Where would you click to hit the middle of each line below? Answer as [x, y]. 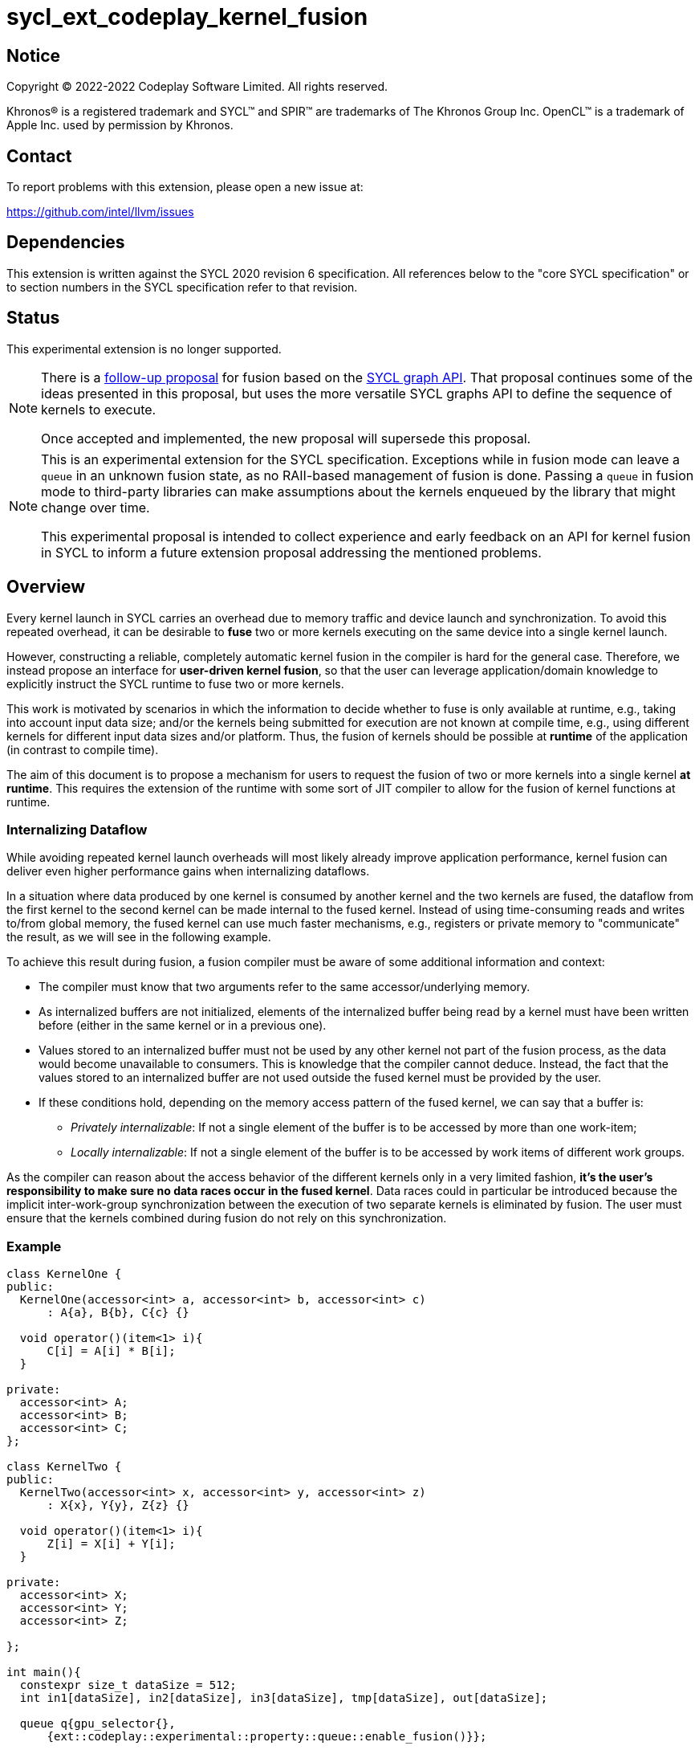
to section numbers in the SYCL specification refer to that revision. [182, 287]
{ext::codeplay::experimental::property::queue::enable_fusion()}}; [267, 1737]
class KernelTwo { [64, 1467]
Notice [34, 55]
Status [33, 318]
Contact [39, 156]
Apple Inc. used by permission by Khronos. [120, 125]
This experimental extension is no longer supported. [144, 349]
